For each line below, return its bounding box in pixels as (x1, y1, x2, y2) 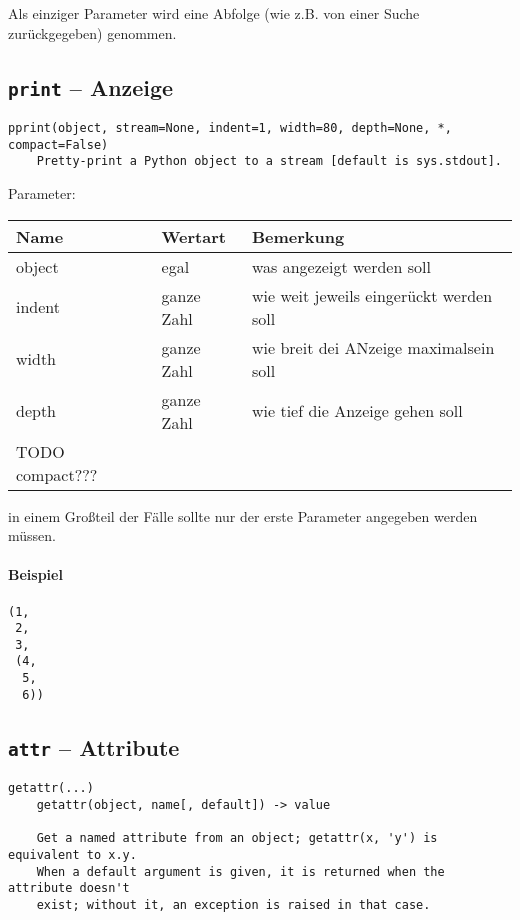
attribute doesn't (8, 881, 130, 896)
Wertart (161, 224, 226, 248)
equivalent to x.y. (8, 847, 137, 862)
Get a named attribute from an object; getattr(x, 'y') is (36, 831, 438, 846)
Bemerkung (251, 224, 345, 248)
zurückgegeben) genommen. (8, 22, 177, 43)
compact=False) (8, 137, 109, 152)
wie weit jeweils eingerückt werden (251, 283, 493, 307)
